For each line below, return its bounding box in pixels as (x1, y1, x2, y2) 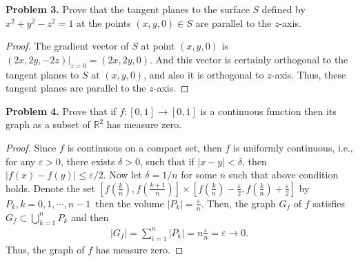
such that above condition (228, 167, 339, 182)
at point (141, 39, 175, 53)
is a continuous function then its (200, 103, 337, 118)
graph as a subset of (6, 117, 90, 132)
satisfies (312, 196, 346, 210)
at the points (77, 15, 131, 30)
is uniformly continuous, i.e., (233, 140, 353, 154)
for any (6, 154, 36, 168)
